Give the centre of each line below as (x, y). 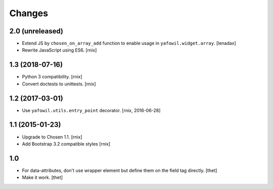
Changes (29, 13)
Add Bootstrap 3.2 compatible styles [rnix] (66, 144)
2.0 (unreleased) (36, 31)
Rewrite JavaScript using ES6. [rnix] (59, 50)
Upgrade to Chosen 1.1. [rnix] (52, 137)
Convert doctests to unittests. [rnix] (59, 84)
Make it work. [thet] (42, 177)
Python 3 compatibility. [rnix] (52, 77)
